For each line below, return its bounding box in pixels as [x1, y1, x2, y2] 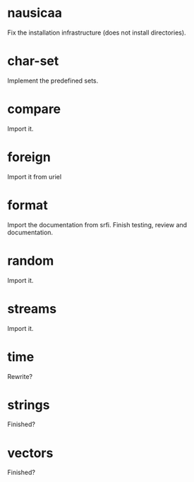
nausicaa [7, 5, 62, 21]
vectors [7, 445, 54, 461]
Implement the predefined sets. [7, 76, 99, 85]
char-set [7, 53, 59, 69]
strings [7, 397, 50, 413]
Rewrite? [7, 372, 33, 380]
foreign [7, 150, 51, 165]
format [7, 197, 48, 213]
